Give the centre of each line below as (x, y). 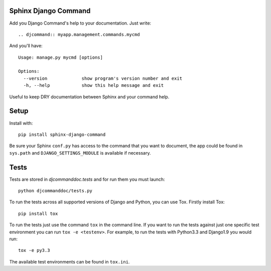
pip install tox (38, 214)
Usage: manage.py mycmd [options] (60, 57)
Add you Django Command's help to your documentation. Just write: (80, 23)
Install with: (21, 123)
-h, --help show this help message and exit (94, 86)
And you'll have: (26, 46)
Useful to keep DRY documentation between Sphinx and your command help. (89, 97)
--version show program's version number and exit (103, 78)
